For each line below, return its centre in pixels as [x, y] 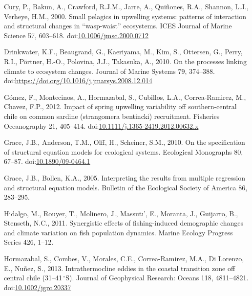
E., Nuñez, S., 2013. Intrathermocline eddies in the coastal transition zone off [120, 268]
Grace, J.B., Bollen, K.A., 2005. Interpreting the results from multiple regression [125, 177]
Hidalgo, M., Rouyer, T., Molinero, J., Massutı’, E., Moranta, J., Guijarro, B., [121, 213]
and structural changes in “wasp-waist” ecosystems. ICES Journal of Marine [118, 26]
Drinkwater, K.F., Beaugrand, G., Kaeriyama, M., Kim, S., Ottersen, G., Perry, [123, 52]
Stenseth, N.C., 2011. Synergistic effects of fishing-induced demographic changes [124, 223]
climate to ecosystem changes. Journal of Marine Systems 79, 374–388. [109, 71]
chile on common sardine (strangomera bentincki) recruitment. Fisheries [112, 116]
